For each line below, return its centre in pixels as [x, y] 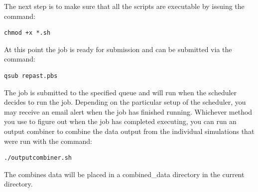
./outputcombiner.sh [38, 158]
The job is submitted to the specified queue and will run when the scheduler [121, 92]
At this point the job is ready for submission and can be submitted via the [118, 49]
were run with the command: [48, 141]
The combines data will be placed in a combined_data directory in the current [124, 174]
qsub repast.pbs [31, 76]
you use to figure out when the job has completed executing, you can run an [120, 121]
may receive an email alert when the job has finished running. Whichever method [128, 111]
